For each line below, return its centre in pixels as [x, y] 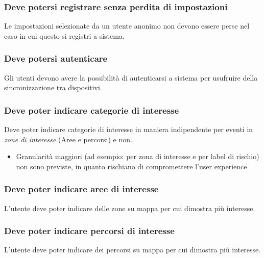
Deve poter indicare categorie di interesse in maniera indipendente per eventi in [129, 129]
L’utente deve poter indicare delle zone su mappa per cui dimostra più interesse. [130, 208]
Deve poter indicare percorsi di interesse [89, 231]
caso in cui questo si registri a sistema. [64, 35]
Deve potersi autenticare [56, 58]
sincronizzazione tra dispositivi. [53, 87]
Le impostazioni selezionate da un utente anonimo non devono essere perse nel [127, 26]
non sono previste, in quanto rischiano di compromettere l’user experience [131, 166]
